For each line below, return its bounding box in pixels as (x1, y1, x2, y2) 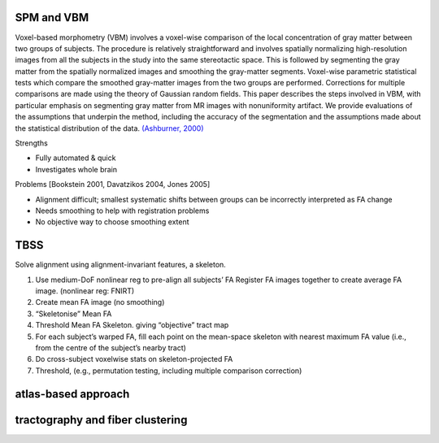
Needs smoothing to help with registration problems (35, 206, 210, 215)
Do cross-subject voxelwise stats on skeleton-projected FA (35, 354, 233, 364)
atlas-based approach (15, 387, 130, 401)
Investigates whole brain (35, 164, 118, 174)
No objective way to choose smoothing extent (35, 217, 190, 227)
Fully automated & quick (35, 153, 116, 163)
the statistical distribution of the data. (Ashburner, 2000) (15, 123, 204, 133)
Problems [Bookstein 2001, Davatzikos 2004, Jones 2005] (15, 180, 211, 189)
